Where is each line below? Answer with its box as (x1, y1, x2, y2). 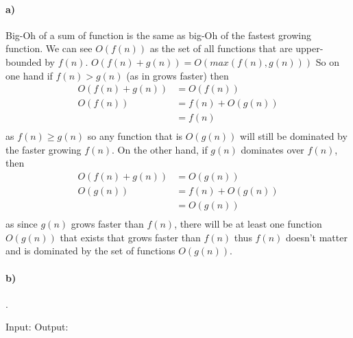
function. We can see (5, 41, 93, 56)
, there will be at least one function (174, 217, 322, 231)
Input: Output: (5, 319, 69, 334)
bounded (5, 54, 42, 69)
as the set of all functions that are (149, 41, 293, 56)
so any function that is (87, 129, 183, 143)
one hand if (5, 68, 53, 82)
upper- (295, 41, 324, 56)
